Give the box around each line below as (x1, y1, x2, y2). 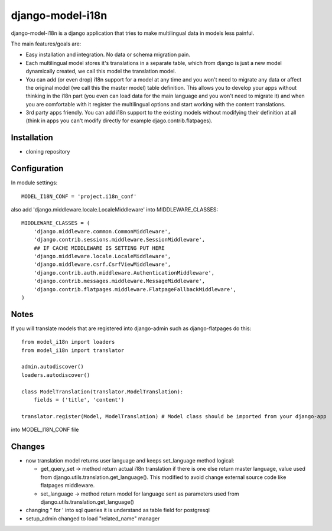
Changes (11, 441, 45, 451)
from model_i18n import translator (21, 347, 125, 354)
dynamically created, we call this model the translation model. (25, 68, 177, 75)
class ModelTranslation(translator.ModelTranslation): (21, 388, 184, 395)
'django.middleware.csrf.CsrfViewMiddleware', (33, 261, 171, 268)
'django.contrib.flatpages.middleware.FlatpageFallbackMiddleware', (33, 286, 236, 292)
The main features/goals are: (11, 40, 82, 47)
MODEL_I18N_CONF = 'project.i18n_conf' (21, 193, 137, 200)
